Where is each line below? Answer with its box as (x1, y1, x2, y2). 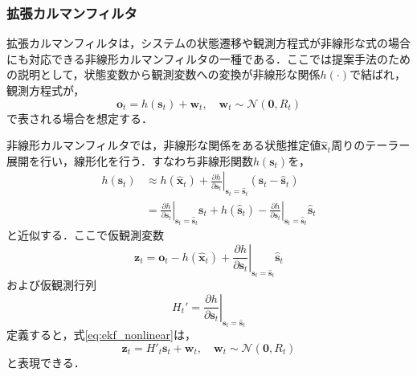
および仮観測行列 (6, 276, 96, 293)
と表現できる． (6, 354, 85, 370)
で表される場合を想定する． (6, 109, 153, 126)
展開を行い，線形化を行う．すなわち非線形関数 (6, 152, 253, 169)
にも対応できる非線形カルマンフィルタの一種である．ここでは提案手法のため (6, 50, 411, 67)
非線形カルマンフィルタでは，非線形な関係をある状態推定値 (6, 137, 321, 153)
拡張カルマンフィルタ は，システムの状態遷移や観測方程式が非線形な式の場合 (6, 35, 411, 51)
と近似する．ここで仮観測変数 (6, 227, 164, 243)
